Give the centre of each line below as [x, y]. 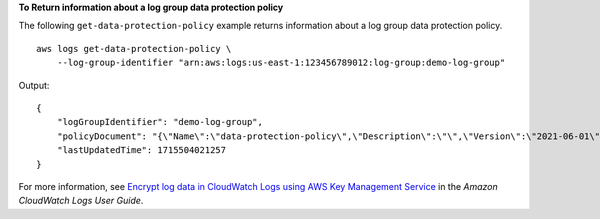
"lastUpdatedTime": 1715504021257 [141, 150]
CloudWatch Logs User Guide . [81, 201]
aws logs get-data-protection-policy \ [134, 48]
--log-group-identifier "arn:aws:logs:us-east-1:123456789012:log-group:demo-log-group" [281, 63]
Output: [34, 85]
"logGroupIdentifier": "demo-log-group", [160, 122]
